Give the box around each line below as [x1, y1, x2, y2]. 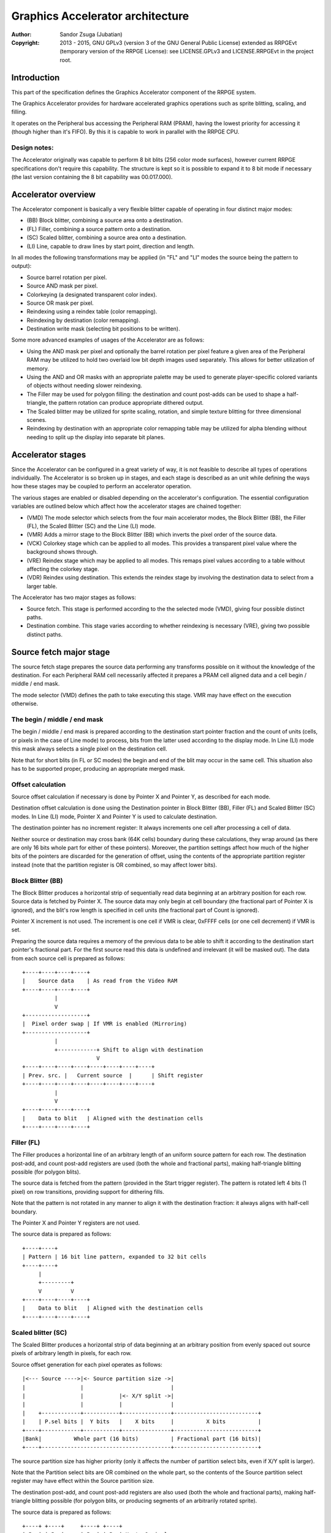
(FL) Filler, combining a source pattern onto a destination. [26, 225, 172, 232]
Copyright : [11, 39, 40, 46]
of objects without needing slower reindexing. [26, 382, 142, 389]
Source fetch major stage [11, 647, 110, 657]
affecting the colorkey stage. [26, 565, 99, 573]
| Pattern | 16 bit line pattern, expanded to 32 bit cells [22, 1253, 207, 1260]
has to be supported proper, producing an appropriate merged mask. [11, 765, 186, 772]
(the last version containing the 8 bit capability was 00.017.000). [11, 174, 173, 181]
